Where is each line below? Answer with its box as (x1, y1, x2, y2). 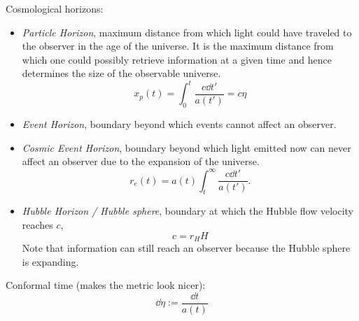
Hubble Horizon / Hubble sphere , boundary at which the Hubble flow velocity (22, 204, 353, 218)
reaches (22, 217, 53, 231)
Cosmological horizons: (6, 1, 104, 15)
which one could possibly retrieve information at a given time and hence (22, 52, 332, 66)
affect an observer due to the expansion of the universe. (22, 154, 260, 169)
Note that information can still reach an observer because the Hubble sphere (22, 240, 351, 255)
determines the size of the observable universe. (22, 66, 221, 80)
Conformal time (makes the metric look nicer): (6, 278, 206, 292)
